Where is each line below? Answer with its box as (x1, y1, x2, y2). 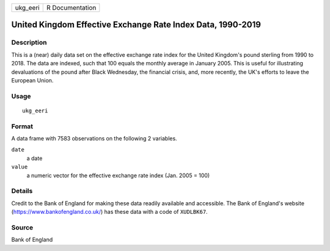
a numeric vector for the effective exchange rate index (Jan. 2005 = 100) (26, 172, 210, 179)
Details (11, 187, 33, 195)
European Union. (11, 76, 54, 84)
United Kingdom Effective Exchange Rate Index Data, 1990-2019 (11, 20, 261, 30)
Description (11, 38, 47, 47)
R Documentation (46, 4, 97, 12)
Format (11, 122, 34, 131)
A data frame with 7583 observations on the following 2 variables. (11, 135, 177, 142)
